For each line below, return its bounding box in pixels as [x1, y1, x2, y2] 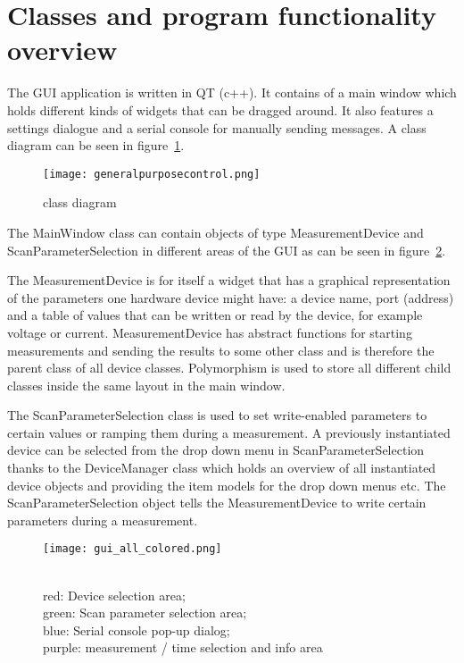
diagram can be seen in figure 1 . [7, 136, 185, 155]
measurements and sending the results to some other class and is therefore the [7, 340, 435, 359]
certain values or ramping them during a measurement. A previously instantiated [7, 423, 451, 441]
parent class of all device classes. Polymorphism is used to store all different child [7, 358, 452, 377]
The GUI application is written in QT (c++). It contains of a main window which [7, 83, 457, 102]
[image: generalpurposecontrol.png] [43, 167, 261, 180]
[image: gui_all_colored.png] [43, 542, 222, 556]
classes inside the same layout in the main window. [7, 375, 286, 394]
